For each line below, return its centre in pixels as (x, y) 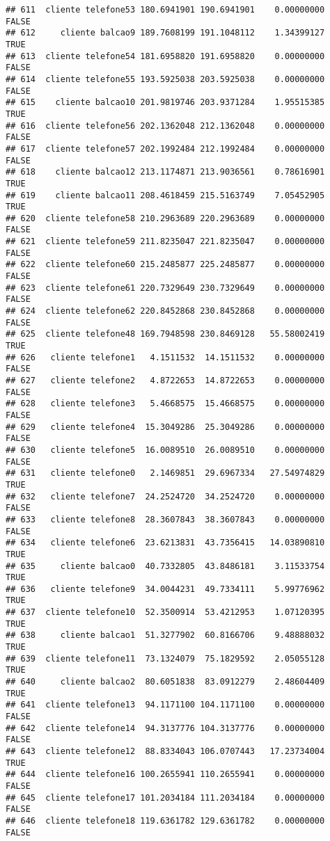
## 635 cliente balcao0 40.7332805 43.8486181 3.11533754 (165, 566)
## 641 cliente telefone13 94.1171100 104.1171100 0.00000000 (165, 705)
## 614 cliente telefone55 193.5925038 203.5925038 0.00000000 (165, 79)
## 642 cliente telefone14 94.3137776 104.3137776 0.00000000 (165, 728)
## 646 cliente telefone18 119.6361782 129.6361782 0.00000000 (165, 820)
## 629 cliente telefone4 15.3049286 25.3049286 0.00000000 (165, 427)
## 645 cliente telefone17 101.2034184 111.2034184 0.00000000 (165, 798)
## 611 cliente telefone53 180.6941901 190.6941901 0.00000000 (165, 10)
